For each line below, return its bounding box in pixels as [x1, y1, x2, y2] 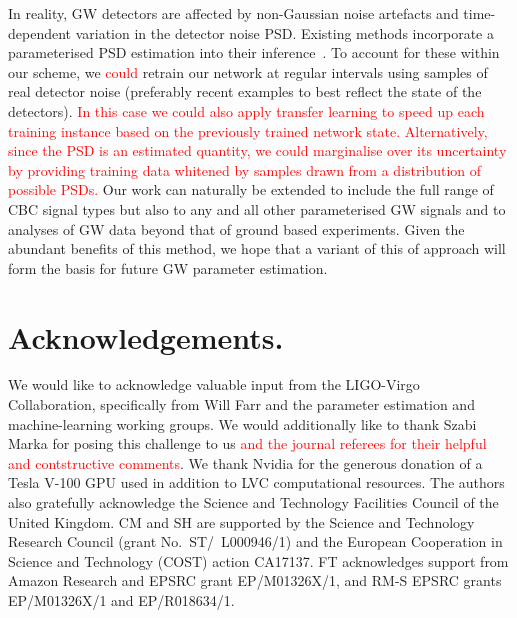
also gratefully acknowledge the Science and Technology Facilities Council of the [8, 492, 499, 512]
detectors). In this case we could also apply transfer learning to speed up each [8, 100, 485, 121]
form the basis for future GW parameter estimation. [8, 257, 328, 278]
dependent [8, 22, 72, 43]
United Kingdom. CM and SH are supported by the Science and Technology [8, 511, 475, 532]
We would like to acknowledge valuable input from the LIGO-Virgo [8, 374, 420, 395]
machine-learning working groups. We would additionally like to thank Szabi [8, 413, 477, 434]
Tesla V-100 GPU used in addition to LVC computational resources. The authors [8, 472, 505, 493]
